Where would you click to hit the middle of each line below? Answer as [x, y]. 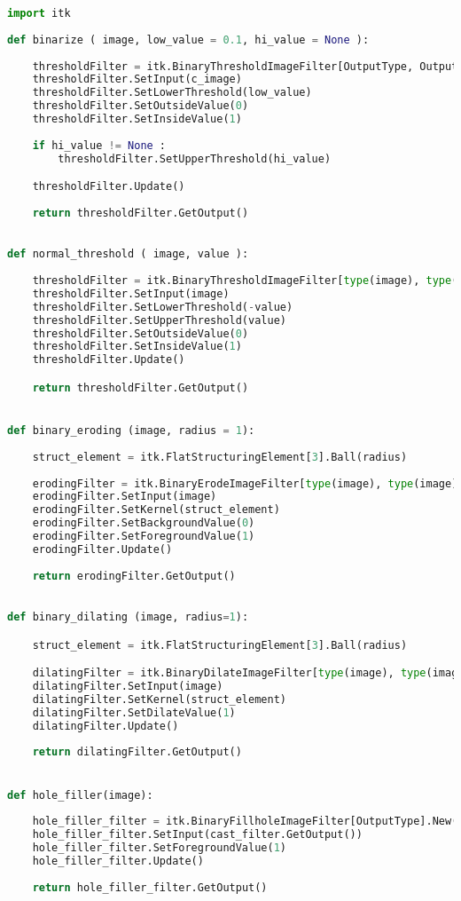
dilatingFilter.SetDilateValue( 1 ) [134, 712]
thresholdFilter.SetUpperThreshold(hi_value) [195, 158]
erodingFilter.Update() [102, 549]
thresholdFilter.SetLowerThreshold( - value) [163, 307]
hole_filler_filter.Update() [118, 861]
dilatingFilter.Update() [105, 726]
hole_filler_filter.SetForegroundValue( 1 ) [160, 848]
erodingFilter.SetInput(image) [125, 497]
